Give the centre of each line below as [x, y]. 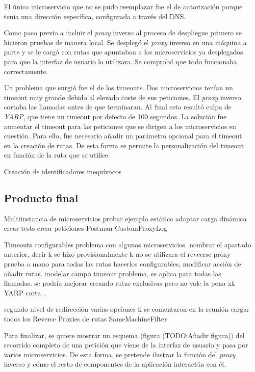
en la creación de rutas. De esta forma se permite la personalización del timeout [124, 145]
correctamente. [26, 71]
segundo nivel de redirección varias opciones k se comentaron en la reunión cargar [127, 309]
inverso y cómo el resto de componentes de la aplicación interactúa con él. [115, 364]
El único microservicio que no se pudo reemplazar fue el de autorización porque [123, 6]
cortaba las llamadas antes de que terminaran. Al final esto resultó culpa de [118, 107]
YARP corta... [25, 292]
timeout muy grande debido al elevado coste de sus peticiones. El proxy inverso [123, 97]
